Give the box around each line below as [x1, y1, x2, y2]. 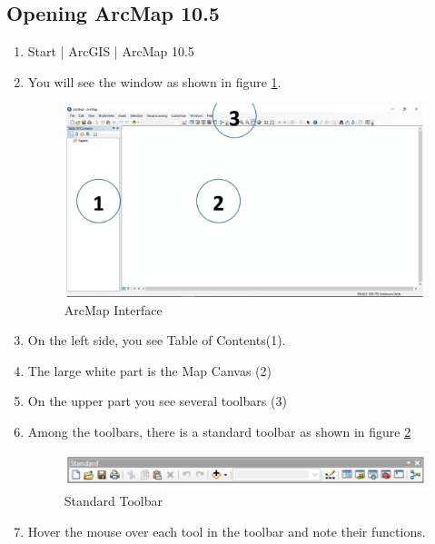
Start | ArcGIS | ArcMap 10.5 [27, 42, 194, 61]
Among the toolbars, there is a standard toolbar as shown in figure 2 [27, 421, 411, 440]
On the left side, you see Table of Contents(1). [27, 331, 286, 350]
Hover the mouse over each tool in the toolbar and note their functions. [27, 522, 426, 541]
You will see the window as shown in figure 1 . [27, 72, 282, 91]
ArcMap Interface [64, 300, 163, 319]
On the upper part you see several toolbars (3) [27, 391, 287, 410]
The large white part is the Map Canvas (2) [27, 361, 272, 380]
